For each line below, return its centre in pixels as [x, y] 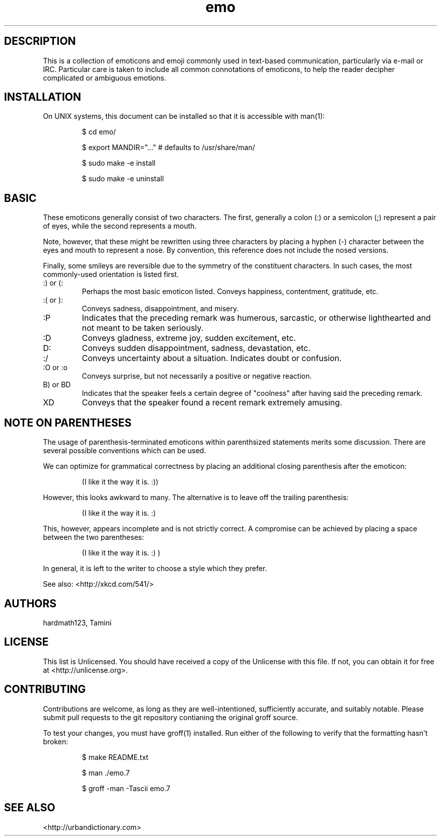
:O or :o [55, 368]
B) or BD [57, 385]
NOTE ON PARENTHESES [68, 423]
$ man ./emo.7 [106, 773]
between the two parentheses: [93, 537]
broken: [56, 741]
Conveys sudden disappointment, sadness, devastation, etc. [196, 348]
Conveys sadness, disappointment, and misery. [160, 309]
